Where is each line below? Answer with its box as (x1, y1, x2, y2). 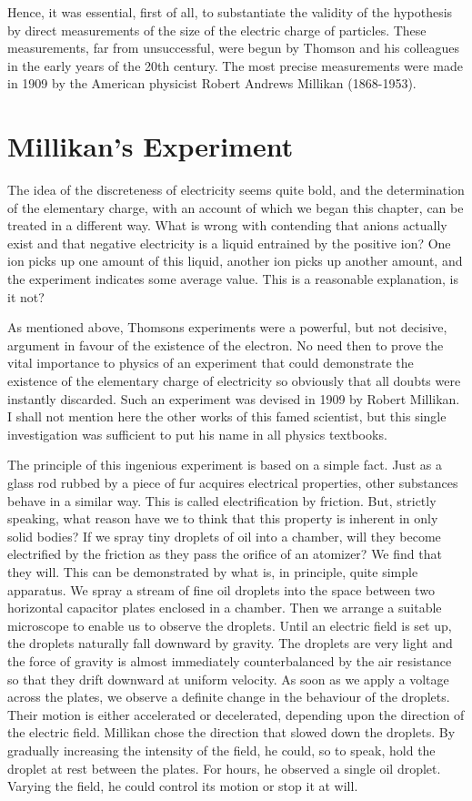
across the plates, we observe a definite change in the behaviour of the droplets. (7, 687, 450, 706)
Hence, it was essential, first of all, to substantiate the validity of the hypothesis (7, 3, 453, 21)
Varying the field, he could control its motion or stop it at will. (7, 776, 358, 796)
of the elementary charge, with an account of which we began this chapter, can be (7, 198, 464, 217)
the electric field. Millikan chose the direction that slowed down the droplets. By (7, 723, 456, 742)
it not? (7, 287, 45, 306)
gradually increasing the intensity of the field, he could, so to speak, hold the (7, 740, 436, 759)
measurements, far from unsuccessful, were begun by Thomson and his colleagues (7, 38, 459, 57)
